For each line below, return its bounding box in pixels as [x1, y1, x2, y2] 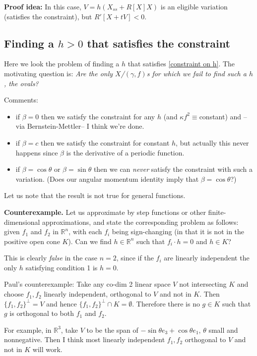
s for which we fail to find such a [146, 68, 247, 78]
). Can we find [68, 236, 112, 246]
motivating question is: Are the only [4, 68, 113, 78]
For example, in [4, 324, 52, 335]
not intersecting [179, 279, 227, 289]
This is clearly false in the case [4, 253, 98, 263]
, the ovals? [4, 78, 39, 88]
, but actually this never [176, 137, 249, 148]
